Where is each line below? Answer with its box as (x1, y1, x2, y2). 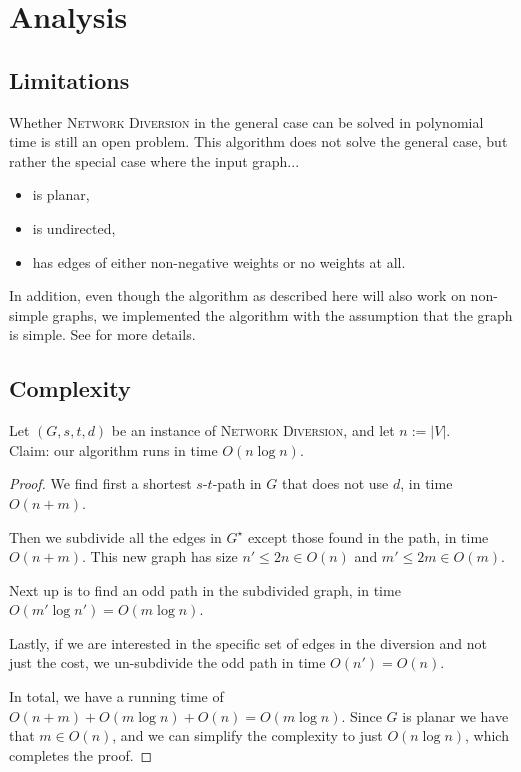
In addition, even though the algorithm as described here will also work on (9, 285, 466, 306)
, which (465, 725, 509, 746)
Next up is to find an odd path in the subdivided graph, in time (9, 579, 401, 600)
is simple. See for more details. (9, 324, 196, 345)
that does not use (281, 473, 389, 494)
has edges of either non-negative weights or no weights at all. (32, 251, 406, 272)
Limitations (9, 64, 130, 95)
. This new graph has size (81, 546, 238, 567)
